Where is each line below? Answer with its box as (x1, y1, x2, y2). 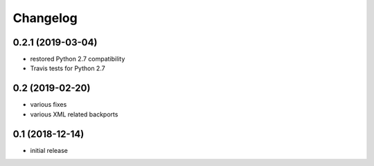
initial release (30, 146, 69, 154)
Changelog (12, 10, 78, 25)
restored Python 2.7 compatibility (30, 55, 125, 63)
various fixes (30, 101, 67, 109)
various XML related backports (30, 110, 118, 118)
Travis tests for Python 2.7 (30, 64, 105, 72)
